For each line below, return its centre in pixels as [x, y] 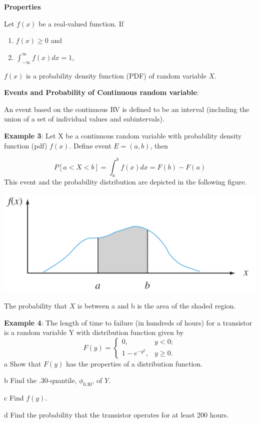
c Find [14, 398]
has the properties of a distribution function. [134, 363]
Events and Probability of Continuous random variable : [101, 92]
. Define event [90, 145]
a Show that [23, 363]
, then [159, 145]
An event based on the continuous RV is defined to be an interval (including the [127, 109]
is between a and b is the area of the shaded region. [156, 306]
